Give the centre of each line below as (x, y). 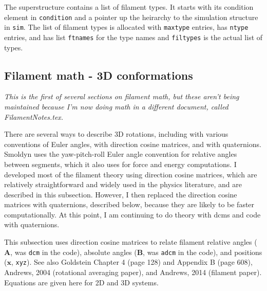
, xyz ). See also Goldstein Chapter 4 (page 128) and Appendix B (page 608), (132, 262)
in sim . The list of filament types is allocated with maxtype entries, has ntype (126, 27)
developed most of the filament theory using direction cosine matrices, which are (131, 174)
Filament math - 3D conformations (99, 75)
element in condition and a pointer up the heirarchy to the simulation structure (131, 17)
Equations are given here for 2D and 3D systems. (81, 282)
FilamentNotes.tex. (34, 116)
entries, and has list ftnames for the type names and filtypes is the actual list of (133, 37)
